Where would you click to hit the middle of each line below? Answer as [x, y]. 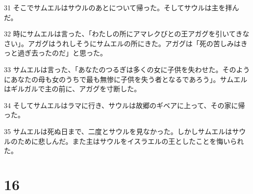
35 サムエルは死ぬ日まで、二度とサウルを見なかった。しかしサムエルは [118, 131]
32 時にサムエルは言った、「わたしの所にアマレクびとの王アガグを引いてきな [127, 34]
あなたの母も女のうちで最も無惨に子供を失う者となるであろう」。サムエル [129, 79]
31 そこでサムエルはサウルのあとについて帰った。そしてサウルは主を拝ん [122, 7]
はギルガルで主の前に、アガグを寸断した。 [73, 89]
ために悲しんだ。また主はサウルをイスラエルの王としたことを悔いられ [131, 141]
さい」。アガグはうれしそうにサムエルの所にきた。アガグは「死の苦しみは [122, 43]
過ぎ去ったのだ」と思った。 [62, 53]
